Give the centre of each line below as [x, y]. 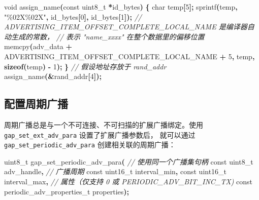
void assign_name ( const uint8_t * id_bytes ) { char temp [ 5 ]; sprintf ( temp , [121, 7]
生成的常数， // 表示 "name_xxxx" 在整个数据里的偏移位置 [108, 36]
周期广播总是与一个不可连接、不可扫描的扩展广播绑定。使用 [104, 124]
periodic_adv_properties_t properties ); [67, 191]
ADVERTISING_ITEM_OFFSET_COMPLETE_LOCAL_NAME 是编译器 [126, 27]
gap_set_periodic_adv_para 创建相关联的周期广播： [90, 145]
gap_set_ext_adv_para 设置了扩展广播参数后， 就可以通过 [100, 134]
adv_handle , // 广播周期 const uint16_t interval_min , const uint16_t [116, 171]
